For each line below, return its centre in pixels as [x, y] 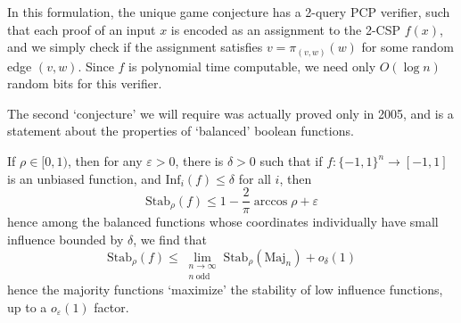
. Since [96, 66]
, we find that [170, 239]
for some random [407, 47]
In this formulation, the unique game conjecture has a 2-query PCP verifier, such [229, 12]
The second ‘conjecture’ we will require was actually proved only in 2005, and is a [230, 113]
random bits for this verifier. [85, 83]
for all [255, 178]
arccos [271, 201]
